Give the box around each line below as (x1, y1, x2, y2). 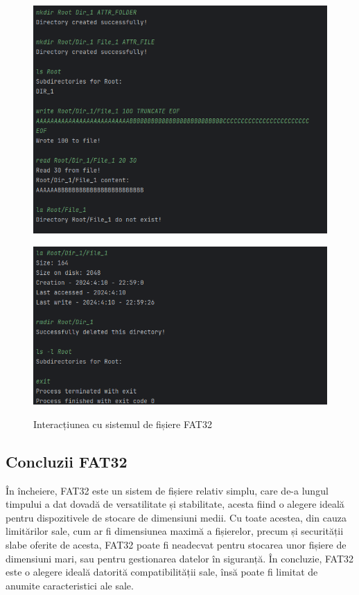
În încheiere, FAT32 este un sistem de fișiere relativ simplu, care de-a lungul (6, 483, 329, 497)
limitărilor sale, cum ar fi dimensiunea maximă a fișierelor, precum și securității (6, 524, 344, 538)
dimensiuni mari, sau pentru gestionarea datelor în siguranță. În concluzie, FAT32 (6, 551, 354, 565)
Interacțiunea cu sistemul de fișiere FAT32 (33, 416, 212, 431)
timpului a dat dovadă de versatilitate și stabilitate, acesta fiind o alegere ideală (6, 497, 344, 511)
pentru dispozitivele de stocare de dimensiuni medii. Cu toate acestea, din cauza (6, 510, 347, 524)
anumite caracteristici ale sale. (6, 578, 134, 592)
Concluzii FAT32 (6, 450, 128, 472)
